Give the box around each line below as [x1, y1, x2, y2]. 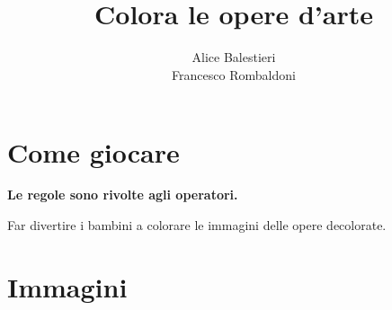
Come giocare [7, 133, 180, 170]
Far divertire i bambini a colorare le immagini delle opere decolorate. [7, 216, 387, 235]
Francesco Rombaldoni [172, 65, 296, 84]
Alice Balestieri [192, 48, 276, 66]
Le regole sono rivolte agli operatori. [7, 185, 238, 204]
